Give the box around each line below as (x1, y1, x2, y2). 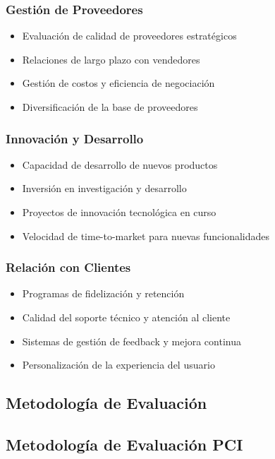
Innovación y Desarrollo (6, 129, 144, 147)
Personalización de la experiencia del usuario (22, 357, 215, 372)
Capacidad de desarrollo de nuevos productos (22, 157, 218, 172)
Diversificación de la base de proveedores (22, 100, 198, 114)
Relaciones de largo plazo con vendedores (22, 52, 200, 66)
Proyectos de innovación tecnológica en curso (22, 205, 216, 219)
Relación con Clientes (6, 258, 131, 276)
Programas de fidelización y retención (22, 286, 185, 301)
